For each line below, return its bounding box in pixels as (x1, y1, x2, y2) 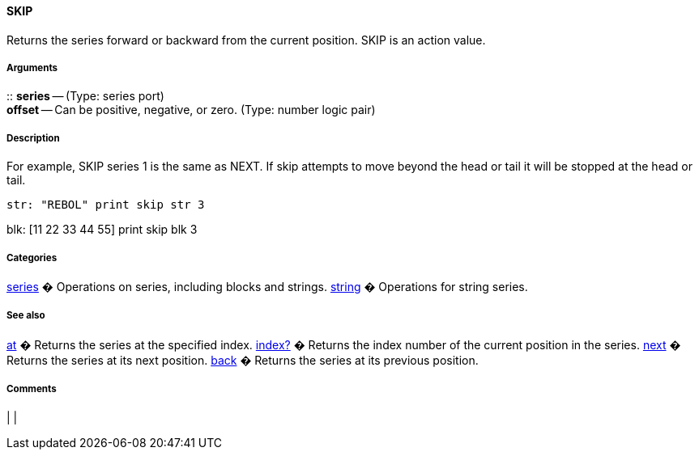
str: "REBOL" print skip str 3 (6, 198, 205, 212)
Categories (6, 251, 58, 264)
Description (6, 132, 60, 144)
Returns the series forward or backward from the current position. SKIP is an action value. (6, 32, 486, 47)
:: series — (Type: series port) (6, 89, 164, 103)
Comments (6, 383, 57, 395)
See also (6, 310, 45, 322)
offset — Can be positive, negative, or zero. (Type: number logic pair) (6, 103, 376, 117)
